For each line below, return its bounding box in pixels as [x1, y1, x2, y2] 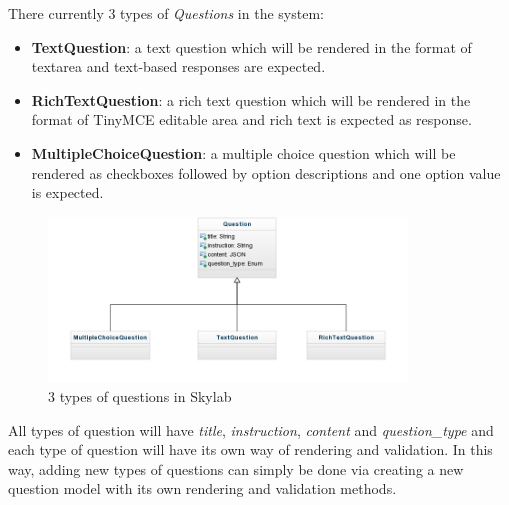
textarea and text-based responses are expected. [31, 56, 326, 77]
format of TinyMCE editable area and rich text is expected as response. [31, 109, 472, 130]
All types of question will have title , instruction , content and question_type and [8, 419, 494, 440]
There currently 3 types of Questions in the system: [8, 3, 324, 23]
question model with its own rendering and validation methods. [8, 478, 397, 499]
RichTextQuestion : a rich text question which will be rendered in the [31, 89, 471, 110]
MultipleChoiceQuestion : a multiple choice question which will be [31, 142, 456, 163]
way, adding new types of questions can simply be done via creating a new [8, 458, 464, 479]
